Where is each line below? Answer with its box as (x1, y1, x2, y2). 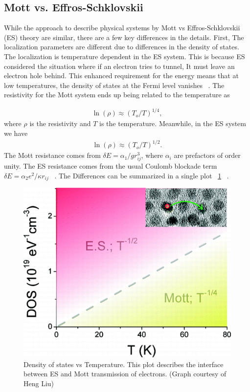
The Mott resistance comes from (4, 150, 101, 160)
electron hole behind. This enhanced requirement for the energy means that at (4, 70, 239, 81)
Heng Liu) (23, 378, 54, 389)
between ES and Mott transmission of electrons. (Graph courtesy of (23, 369, 227, 379)
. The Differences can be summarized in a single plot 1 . (54, 170, 229, 180)
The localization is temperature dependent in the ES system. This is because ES (4, 51, 245, 61)
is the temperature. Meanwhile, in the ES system (99, 118, 246, 129)
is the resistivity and (29, 118, 91, 129)
